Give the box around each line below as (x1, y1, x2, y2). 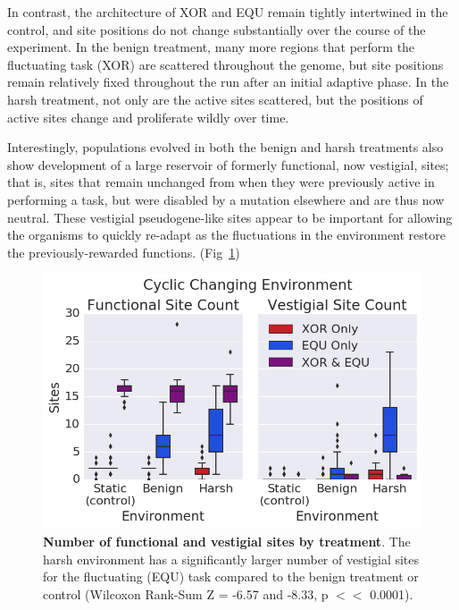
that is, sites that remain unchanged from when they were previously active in (7, 173, 435, 191)
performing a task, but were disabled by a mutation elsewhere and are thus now (7, 190, 445, 208)
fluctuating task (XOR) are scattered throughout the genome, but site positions (7, 55, 444, 73)
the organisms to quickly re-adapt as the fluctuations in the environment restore (7, 225, 446, 244)
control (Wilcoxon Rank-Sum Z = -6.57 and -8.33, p (43, 584, 329, 603)
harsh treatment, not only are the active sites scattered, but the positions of (7, 89, 423, 108)
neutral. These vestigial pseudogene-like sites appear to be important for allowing (7, 208, 453, 226)
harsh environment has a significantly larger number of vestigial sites (43, 549, 420, 568)
